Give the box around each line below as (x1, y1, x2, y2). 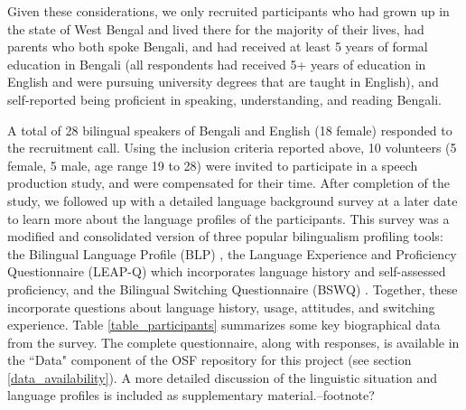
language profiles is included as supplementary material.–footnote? (7, 386, 375, 405)
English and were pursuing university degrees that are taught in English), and (7, 72, 439, 91)
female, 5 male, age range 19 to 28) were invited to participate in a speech (7, 155, 418, 174)
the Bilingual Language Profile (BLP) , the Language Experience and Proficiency (7, 244, 457, 263)
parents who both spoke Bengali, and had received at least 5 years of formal (7, 37, 428, 56)
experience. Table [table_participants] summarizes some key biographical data (7, 315, 441, 334)
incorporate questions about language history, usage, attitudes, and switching (7, 297, 435, 316)
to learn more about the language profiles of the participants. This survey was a (7, 209, 450, 228)
